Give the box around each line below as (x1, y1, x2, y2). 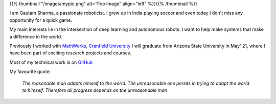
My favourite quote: (9, 68, 51, 75)
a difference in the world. (9, 33, 62, 40)
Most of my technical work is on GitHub (9, 59, 93, 65)
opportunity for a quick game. (9, 17, 73, 23)
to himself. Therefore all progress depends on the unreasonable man (22, 87, 168, 93)
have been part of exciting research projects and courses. (9, 50, 132, 56)
